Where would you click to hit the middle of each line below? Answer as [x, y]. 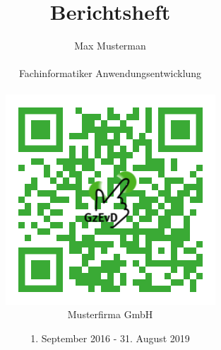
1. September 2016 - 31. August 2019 [110, 338]
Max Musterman [110, 46]
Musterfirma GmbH [110, 314]
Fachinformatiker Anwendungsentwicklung [110, 73]
